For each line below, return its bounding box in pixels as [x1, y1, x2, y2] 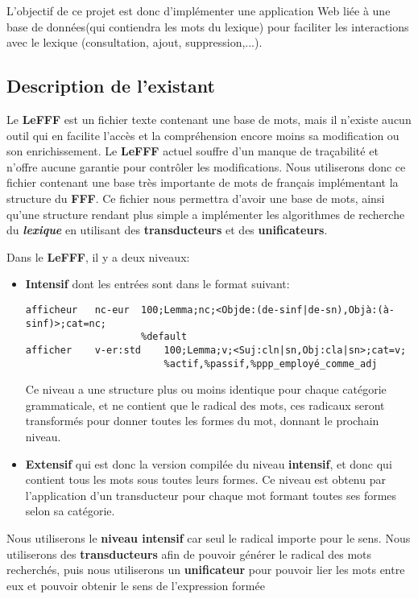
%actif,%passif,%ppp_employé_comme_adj [163, 357, 378, 370]
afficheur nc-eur [25, 304, 130, 316]
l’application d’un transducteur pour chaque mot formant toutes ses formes [25, 486, 397, 503]
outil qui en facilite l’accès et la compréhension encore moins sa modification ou [6, 126, 399, 143]
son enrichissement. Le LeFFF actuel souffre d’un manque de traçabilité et [6, 143, 379, 159]
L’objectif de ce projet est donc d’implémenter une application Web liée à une [6, 2, 391, 19]
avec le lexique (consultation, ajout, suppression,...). [6, 34, 263, 51]
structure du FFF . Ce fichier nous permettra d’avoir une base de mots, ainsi [6, 189, 385, 206]
